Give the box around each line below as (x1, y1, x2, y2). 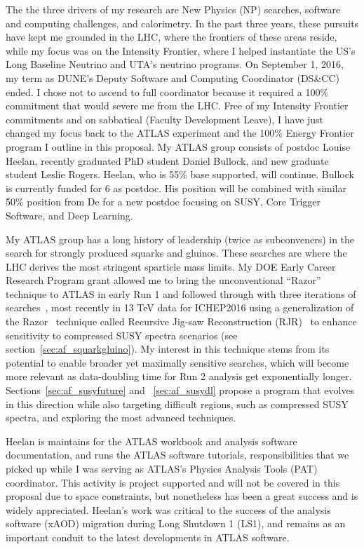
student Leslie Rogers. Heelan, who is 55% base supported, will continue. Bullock (6, 167, 354, 182)
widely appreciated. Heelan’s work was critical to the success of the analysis (6, 502, 331, 517)
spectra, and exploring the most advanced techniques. (6, 410, 236, 425)
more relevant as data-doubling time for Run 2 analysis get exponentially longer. (6, 369, 352, 384)
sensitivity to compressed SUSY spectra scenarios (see (6, 327, 238, 342)
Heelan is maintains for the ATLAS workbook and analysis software (6, 433, 297, 448)
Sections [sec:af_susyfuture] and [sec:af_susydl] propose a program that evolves (6, 383, 355, 398)
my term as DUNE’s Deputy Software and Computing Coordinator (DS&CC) (6, 70, 339, 85)
